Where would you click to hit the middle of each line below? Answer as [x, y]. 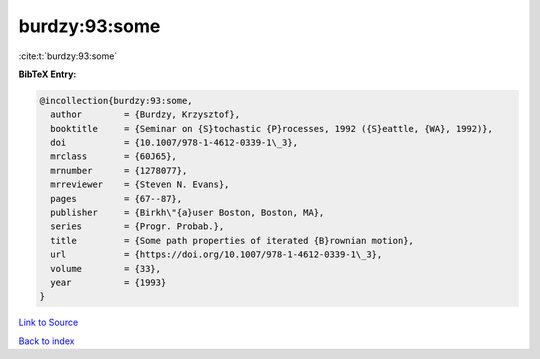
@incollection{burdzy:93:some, [116, 100]
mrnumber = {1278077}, [119, 170]
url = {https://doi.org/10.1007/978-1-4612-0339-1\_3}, [216, 254]
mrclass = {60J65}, [113, 156]
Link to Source [48, 322]
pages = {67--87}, [116, 198]
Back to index [46, 341]
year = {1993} [108, 282]
